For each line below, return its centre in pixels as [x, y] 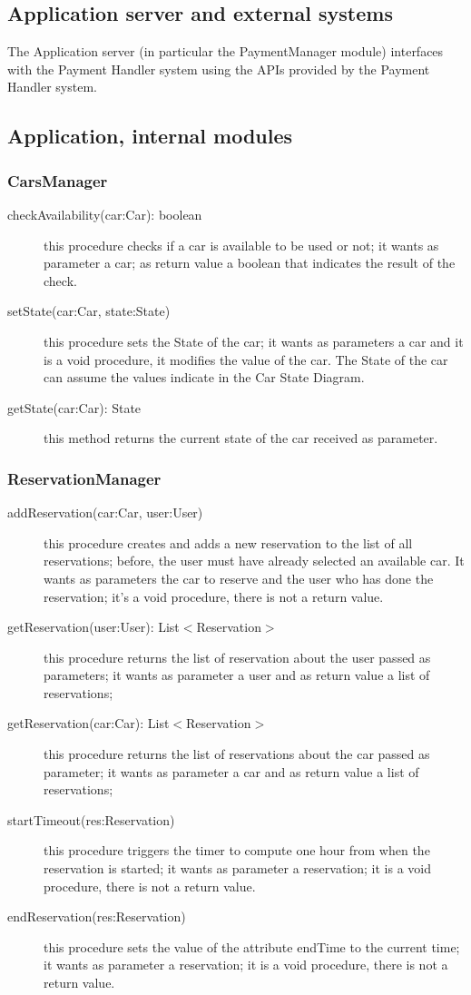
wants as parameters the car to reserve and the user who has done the [239, 578]
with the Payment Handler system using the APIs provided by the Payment [219, 69]
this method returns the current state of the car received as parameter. [241, 438]
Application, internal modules [150, 136]
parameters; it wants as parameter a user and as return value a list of [237, 675]
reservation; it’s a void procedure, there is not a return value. [214, 596]
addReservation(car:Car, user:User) [105, 512]
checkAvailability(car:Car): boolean [105, 214]
